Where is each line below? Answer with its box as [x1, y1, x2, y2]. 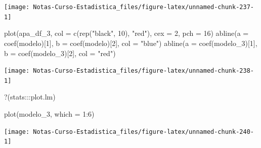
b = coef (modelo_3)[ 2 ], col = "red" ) [4, 47, 116, 58]
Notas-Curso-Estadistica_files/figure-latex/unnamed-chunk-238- [33, 67, 254, 75]
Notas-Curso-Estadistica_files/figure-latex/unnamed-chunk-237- [33, 4, 254, 11]
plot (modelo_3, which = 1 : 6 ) [4, 109, 95, 119]
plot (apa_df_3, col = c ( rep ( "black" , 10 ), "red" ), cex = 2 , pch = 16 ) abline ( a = [4, 28, 249, 38]
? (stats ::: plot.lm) [4, 91, 56, 102]
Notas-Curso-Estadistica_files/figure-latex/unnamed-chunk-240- [33, 128, 254, 135]
